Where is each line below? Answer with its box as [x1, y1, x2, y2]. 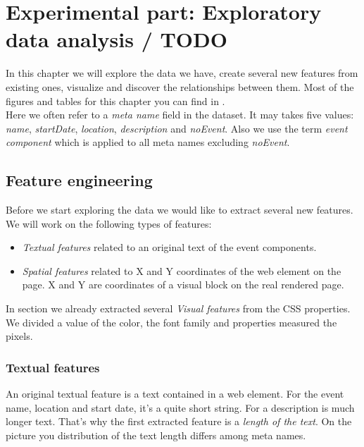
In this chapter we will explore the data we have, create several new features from [6, 66, 358, 80]
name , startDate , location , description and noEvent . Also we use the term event [6, 121, 348, 135]
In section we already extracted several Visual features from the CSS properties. [6, 301, 351, 316]
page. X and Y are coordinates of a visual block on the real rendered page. [22, 277, 344, 292]
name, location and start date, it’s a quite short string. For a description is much [6, 400, 355, 415]
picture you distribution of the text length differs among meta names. [6, 427, 306, 442]
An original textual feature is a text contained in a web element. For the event [6, 386, 344, 401]
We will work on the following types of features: [6, 216, 212, 231]
